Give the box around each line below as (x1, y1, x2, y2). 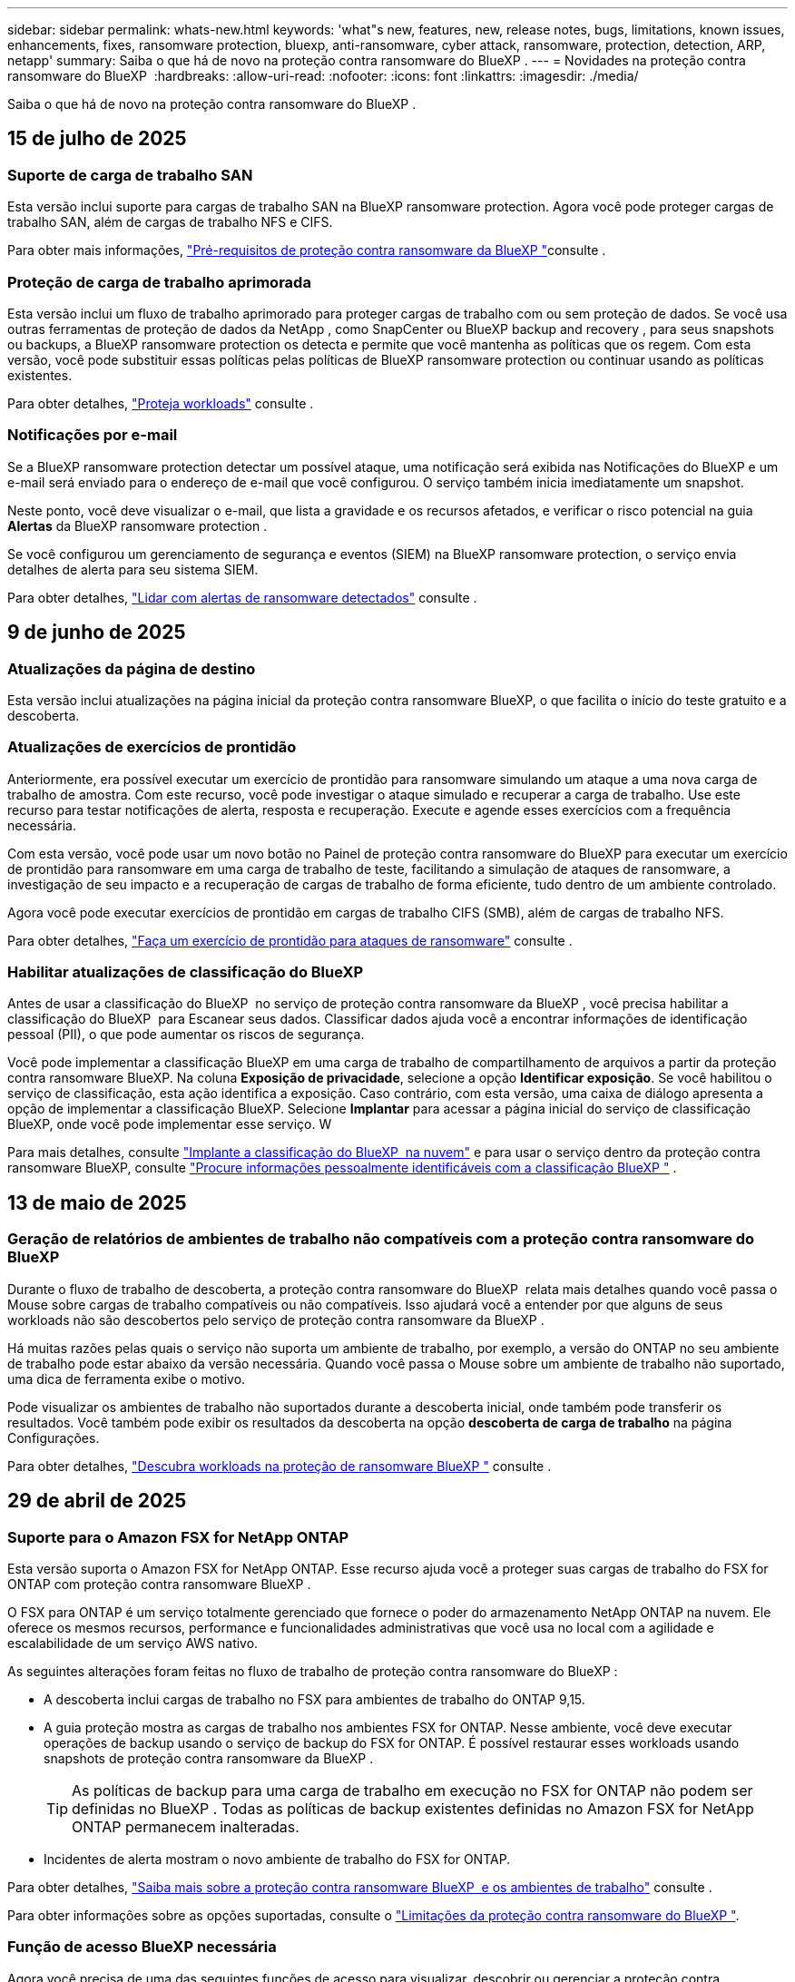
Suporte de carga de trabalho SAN (7, 165, 253, 184)
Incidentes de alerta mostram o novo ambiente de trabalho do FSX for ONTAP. (44, 1850, 511, 1867)
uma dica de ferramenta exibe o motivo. (7, 1370, 246, 1387)
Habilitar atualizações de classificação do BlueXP (7, 963, 364, 982)
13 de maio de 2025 (7, 1191, 187, 1214)
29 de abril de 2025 (7, 1489, 187, 1513)
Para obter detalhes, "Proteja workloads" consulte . (7, 395, 314, 411)
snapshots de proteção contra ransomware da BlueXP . (44, 1750, 374, 1766)
